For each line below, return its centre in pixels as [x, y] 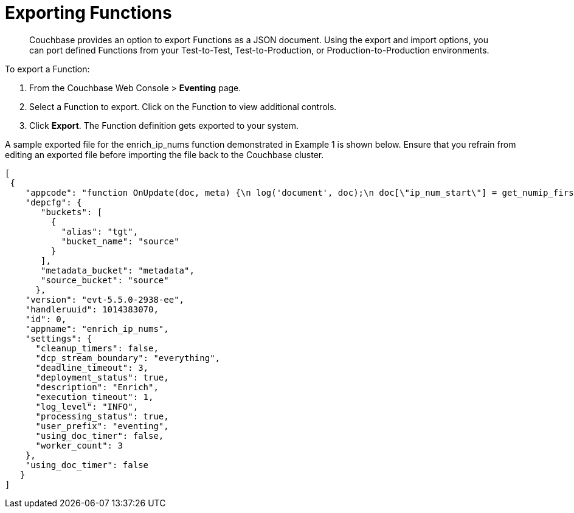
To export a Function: [47, 69]
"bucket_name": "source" [120, 241]
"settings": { [59, 338]
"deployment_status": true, [102, 377]
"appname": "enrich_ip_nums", [97, 329]
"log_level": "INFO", [87, 406]
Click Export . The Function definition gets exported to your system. [164, 125]
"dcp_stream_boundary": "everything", [128, 358]
